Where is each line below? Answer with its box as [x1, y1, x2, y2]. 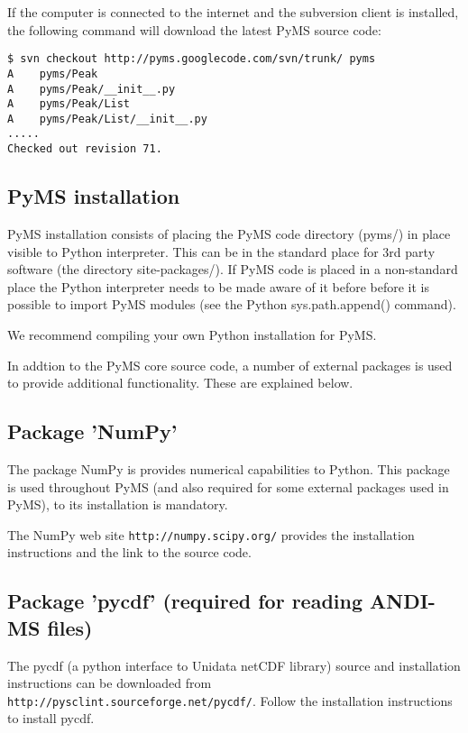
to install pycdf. [7, 709, 95, 728]
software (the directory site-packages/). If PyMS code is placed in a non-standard [7, 260, 458, 279]
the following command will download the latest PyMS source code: [7, 20, 381, 39]
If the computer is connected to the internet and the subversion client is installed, [7, 3, 459, 21]
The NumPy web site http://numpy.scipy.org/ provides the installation [7, 525, 415, 544]
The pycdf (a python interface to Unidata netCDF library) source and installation [7, 655, 461, 674]
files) [47, 613, 93, 641]
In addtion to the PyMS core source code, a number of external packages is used [7, 355, 453, 374]
